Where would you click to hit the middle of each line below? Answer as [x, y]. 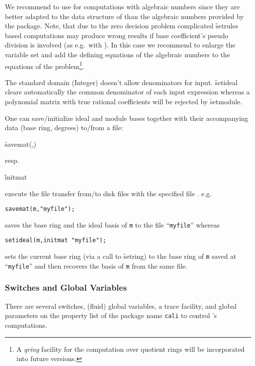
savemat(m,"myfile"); [40, 209]
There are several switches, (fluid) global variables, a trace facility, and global [121, 306]
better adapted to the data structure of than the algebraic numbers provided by [125, 16]
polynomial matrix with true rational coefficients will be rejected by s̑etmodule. [124, 101]
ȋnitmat [16, 176]
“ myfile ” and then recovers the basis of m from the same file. [96, 265]
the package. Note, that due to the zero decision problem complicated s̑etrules [122, 26]
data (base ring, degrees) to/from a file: [64, 127]
